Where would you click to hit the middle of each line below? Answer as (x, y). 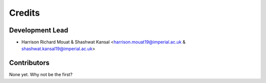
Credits (25, 13)
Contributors (29, 63)
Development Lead (39, 30)
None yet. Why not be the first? (41, 75)
